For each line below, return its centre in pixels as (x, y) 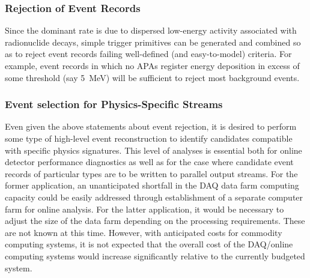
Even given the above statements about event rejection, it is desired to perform (151, 126)
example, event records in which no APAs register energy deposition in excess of (152, 65)
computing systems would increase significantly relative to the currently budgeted (155, 255)
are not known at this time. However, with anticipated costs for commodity (144, 232)
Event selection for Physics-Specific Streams (114, 104)
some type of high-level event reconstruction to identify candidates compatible (149, 138)
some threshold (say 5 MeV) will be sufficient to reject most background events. (152, 77)
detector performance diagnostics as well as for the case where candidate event (149, 162)
